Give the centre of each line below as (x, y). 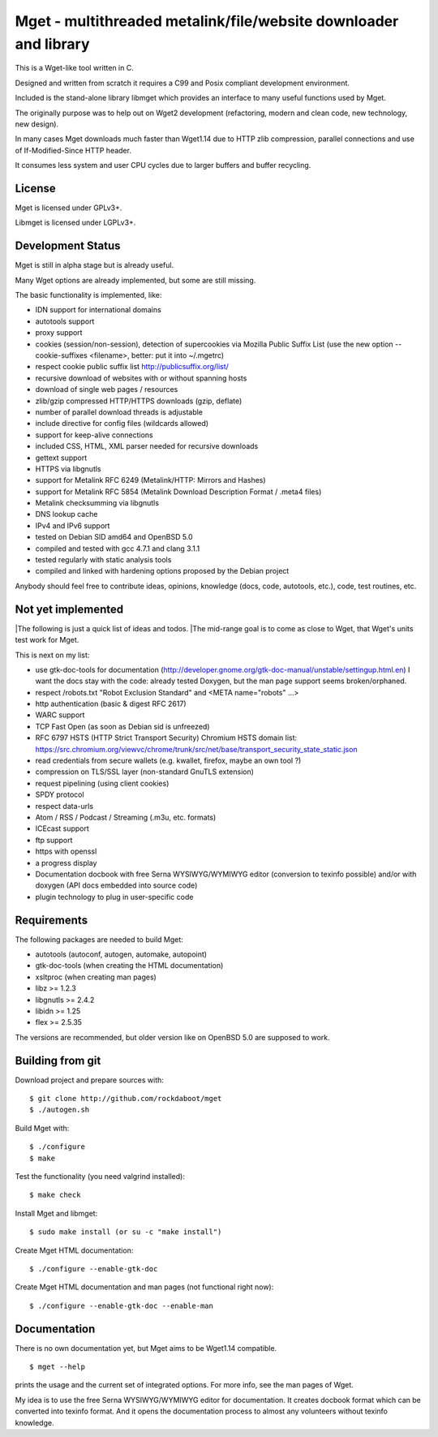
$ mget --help (57, 1367)
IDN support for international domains (98, 310)
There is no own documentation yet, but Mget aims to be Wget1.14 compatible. (146, 1348)
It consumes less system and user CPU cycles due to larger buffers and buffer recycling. (163, 166)
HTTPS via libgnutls (68, 469)
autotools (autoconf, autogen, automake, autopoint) (121, 954)
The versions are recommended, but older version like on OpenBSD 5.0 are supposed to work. (172, 1037)
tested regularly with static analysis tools (103, 560)
